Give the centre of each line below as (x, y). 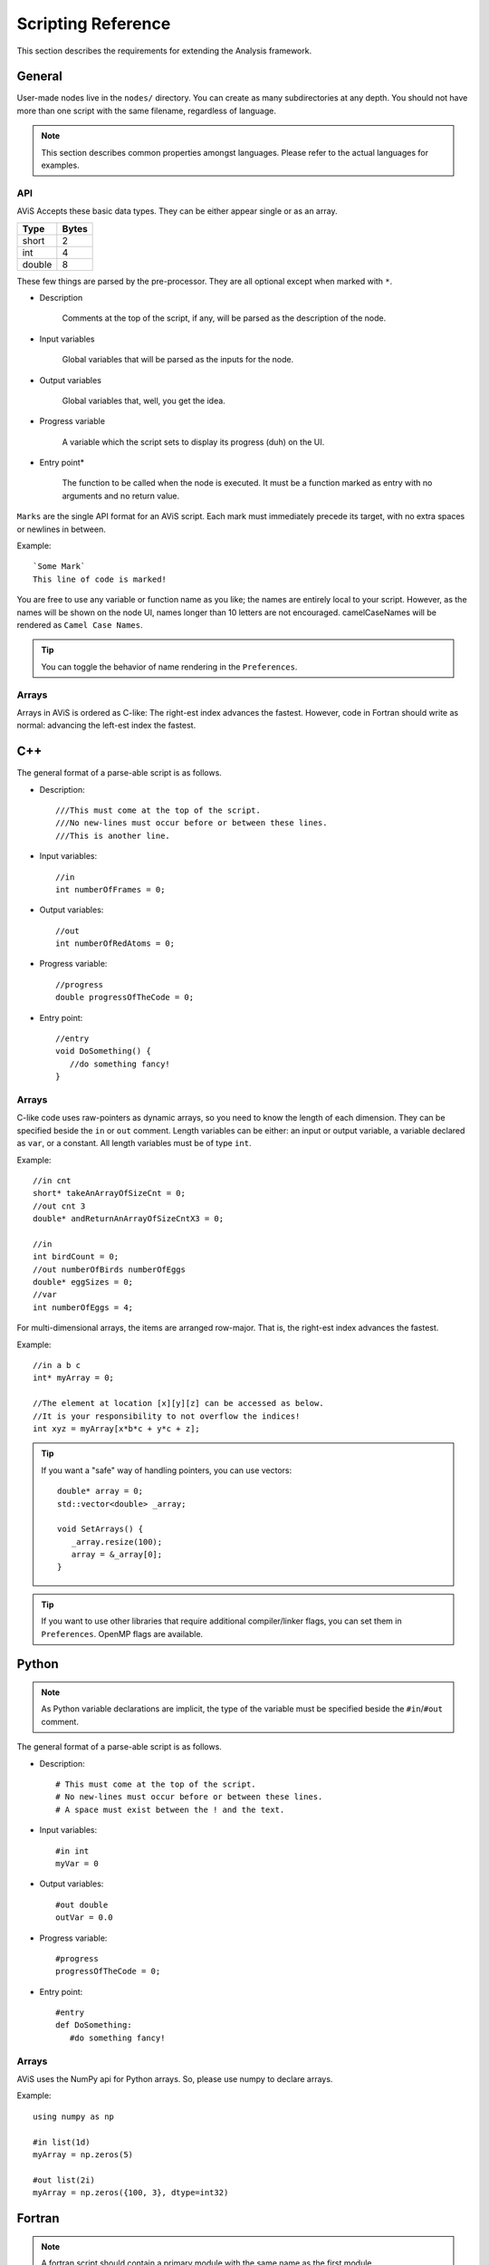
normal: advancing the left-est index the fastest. (106, 726)
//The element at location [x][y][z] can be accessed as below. (179, 1403)
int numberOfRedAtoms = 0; (115, 944)
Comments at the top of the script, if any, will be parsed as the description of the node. (224, 318)
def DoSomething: (94, 2025)
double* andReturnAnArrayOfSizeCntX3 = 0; (129, 1219)
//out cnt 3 (59, 1206)
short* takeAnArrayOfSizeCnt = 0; (109, 1193)
